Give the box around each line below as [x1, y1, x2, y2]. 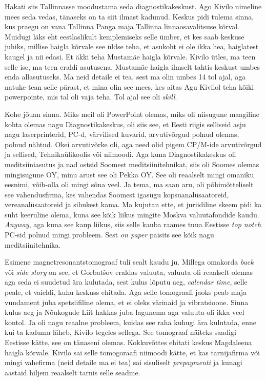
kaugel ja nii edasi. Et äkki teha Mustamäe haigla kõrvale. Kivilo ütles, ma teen [5, 51, 256, 62]
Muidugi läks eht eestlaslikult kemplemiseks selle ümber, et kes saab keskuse [5, 31, 244, 42]
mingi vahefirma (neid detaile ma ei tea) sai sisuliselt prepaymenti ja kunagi [5, 357, 242, 368]
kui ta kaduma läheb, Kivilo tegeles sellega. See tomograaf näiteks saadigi [5, 327, 236, 337]
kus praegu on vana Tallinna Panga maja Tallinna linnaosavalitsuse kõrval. [5, 21, 239, 32]
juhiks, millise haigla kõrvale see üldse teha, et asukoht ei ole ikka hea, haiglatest [5, 41, 259, 52]
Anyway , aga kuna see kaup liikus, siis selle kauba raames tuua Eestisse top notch [5, 219, 261, 230]
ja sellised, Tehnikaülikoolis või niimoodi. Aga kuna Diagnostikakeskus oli [5, 149, 236, 159]
